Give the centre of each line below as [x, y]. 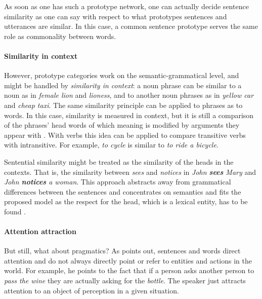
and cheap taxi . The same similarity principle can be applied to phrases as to [123, 105]
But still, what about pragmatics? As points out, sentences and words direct [122, 251]
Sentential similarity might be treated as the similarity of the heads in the [119, 161]
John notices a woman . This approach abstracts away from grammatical [118, 182]
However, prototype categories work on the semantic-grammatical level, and [122, 75]
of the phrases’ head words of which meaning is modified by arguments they [122, 125]
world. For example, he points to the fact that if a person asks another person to [129, 270]
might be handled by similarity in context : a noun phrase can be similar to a [123, 85]
